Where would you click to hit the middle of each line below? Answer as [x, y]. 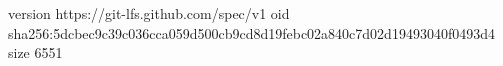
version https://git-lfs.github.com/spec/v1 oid [149, 13]
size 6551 [35, 52]
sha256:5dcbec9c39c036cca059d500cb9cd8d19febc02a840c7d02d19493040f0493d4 [251, 32]
